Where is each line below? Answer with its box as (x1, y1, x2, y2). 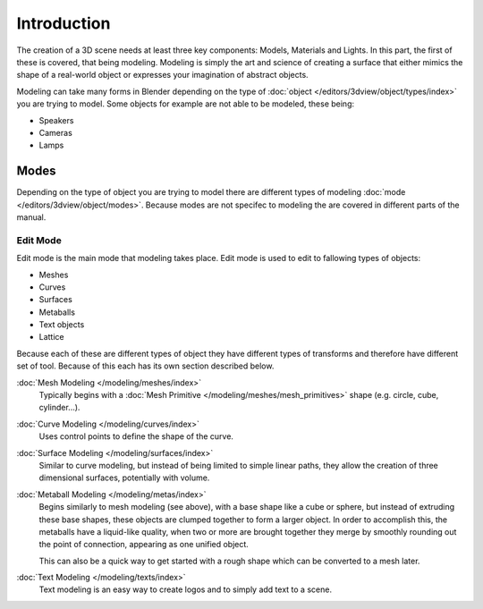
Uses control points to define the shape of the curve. (38, 431, 234, 442)
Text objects (38, 319, 85, 330)
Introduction (16, 13, 111, 33)
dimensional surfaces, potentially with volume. (38, 472, 210, 483)
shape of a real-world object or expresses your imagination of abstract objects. (16, 70, 309, 80)
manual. (16, 211, 47, 223)
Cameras (38, 127, 73, 138)
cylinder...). (38, 402, 80, 413)
